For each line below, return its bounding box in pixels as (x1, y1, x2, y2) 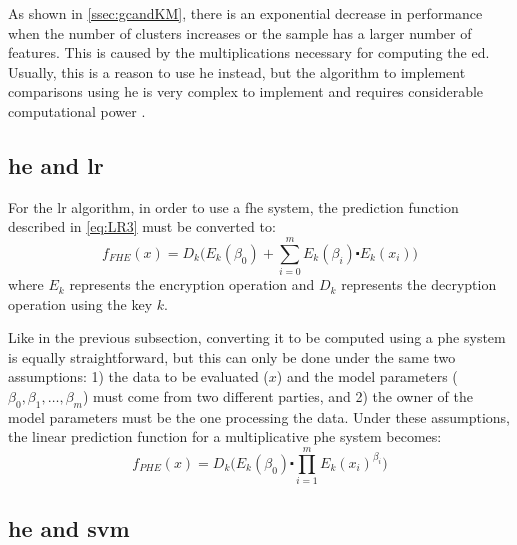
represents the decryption (341, 274, 497, 295)
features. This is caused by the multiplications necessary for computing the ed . (8, 42, 490, 63)
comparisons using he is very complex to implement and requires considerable (8, 81, 484, 102)
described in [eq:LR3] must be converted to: (8, 216, 276, 237)
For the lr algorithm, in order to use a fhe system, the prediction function (8, 196, 459, 217)
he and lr (8, 149, 104, 180)
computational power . (8, 100, 146, 121)
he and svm (8, 512, 130, 543)
